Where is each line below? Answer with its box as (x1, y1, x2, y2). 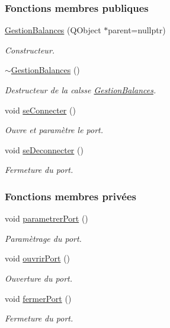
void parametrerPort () (5, 212, 88, 225)
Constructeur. (5, 43, 55, 56)
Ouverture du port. (5, 272, 72, 284)
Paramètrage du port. (5, 232, 82, 244)
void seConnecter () (5, 103, 76, 116)
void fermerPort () (5, 292, 72, 304)
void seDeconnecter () (5, 143, 84, 156)
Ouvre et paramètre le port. (5, 124, 104, 136)
